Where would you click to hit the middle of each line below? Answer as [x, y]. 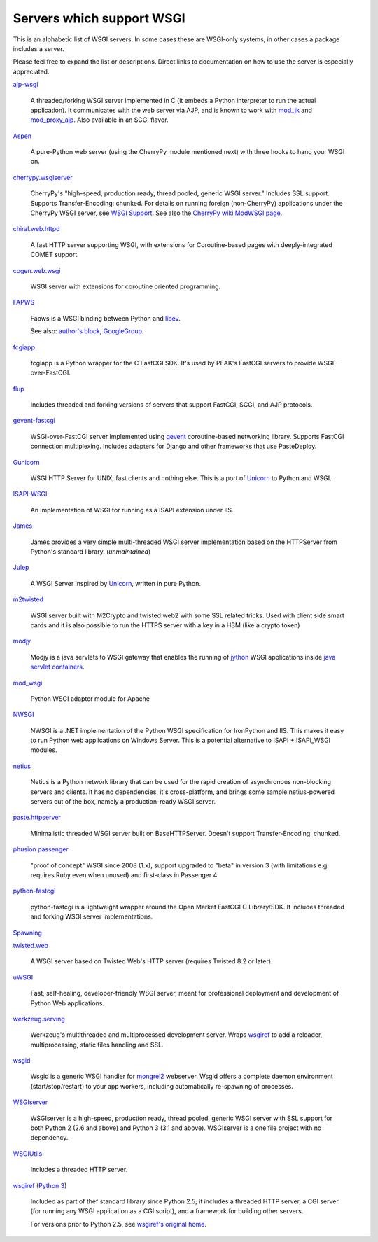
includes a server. [38, 48]
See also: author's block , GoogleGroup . [87, 331]
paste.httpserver [37, 817]
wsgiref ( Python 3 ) [40, 1185]
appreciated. [31, 71]
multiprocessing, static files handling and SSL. [97, 1045]
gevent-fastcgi [34, 421]
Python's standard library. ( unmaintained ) [91, 552]
